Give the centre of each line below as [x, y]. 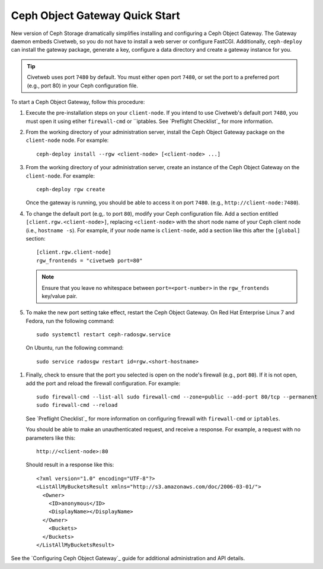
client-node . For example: [60, 176]
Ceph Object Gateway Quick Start [95, 15]
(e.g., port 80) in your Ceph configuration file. [83, 86]
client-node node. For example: [67, 140]
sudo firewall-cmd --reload [77, 405]
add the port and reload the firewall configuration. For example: [103, 383]
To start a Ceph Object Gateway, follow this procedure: [78, 102]
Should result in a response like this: [70, 465]
